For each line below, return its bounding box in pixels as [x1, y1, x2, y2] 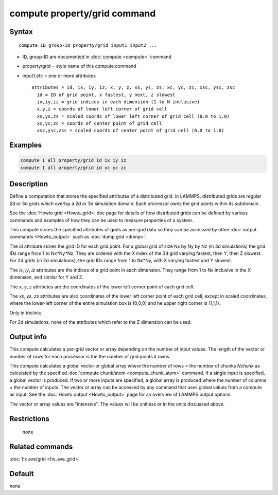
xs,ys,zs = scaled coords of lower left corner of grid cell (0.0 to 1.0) [37, 113, 230, 119]
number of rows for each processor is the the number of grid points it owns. [9, 353, 171, 359]
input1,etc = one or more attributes [22, 72, 96, 79]
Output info [9, 333, 47, 341]
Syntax [9, 27, 33, 36]
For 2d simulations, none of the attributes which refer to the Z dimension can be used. [9, 319, 192, 325]
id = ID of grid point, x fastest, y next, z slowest [37, 91, 176, 98]
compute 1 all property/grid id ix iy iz [20, 157, 127, 163]
